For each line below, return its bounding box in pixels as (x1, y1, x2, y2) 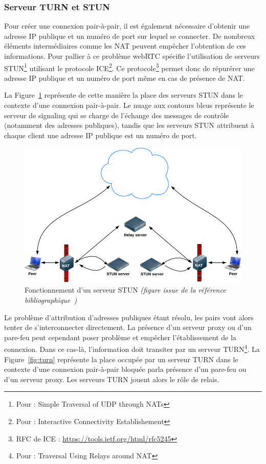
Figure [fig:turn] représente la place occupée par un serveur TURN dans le (4, 353, 238, 364)
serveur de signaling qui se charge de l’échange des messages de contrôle (4, 109, 229, 120)
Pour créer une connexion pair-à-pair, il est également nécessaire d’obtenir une (4, 20, 250, 31)
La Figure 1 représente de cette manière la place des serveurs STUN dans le (4, 90, 243, 100)
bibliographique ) (25, 294, 77, 305)
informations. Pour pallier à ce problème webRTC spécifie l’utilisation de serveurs (4, 51, 260, 61)
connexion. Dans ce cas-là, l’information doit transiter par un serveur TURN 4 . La (4, 342, 260, 354)
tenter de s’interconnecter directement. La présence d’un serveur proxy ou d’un (4, 322, 252, 333)
